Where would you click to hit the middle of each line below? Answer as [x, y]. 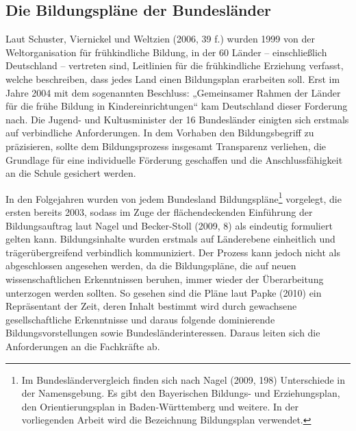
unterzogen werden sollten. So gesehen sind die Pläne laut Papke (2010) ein [164, 292]
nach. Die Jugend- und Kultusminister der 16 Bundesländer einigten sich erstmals [177, 119]
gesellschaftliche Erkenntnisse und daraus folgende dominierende [140, 319]
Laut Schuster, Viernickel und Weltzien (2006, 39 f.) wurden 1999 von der [160, 39]
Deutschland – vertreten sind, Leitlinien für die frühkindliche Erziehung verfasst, [175, 65]
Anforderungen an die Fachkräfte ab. [83, 346]
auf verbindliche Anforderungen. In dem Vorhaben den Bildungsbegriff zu [160, 133]
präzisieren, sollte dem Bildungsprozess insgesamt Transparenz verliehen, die [166, 146]
